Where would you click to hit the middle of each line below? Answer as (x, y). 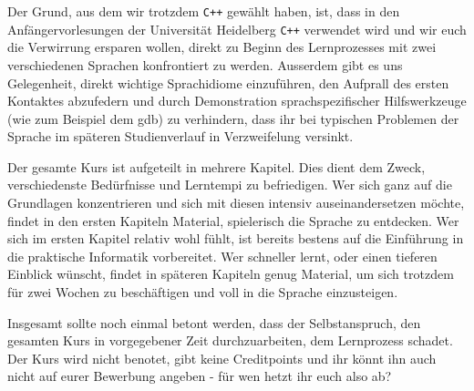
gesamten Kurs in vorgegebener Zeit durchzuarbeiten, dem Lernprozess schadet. (230, 340)
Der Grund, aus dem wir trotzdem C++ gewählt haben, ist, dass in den (204, 11)
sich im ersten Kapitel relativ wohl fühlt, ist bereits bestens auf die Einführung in (236, 238)
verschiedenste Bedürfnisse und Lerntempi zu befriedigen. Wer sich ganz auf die (230, 185)
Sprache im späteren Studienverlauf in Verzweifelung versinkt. (180, 136)
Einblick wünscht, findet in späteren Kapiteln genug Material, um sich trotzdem (231, 274)
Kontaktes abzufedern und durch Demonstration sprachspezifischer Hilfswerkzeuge (237, 101)
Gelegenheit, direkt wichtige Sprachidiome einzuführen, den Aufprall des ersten (228, 82)
